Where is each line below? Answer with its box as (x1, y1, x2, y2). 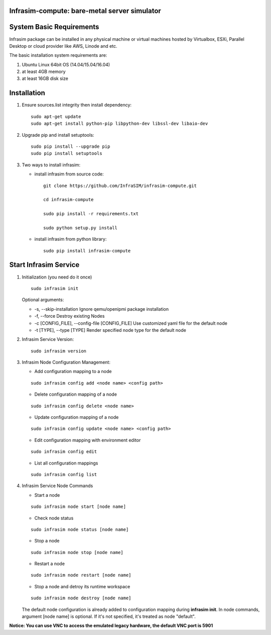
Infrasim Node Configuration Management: (22, 359, 110, 366)
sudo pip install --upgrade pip (31, 143, 110, 149)
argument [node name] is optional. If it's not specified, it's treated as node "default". (22, 613, 196, 619)
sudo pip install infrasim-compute (43, 248, 131, 253)
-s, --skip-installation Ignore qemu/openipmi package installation (34, 306, 169, 312)
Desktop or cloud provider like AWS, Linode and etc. (9, 43, 117, 49)
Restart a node (34, 561, 65, 567)
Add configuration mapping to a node (34, 369, 112, 375)
